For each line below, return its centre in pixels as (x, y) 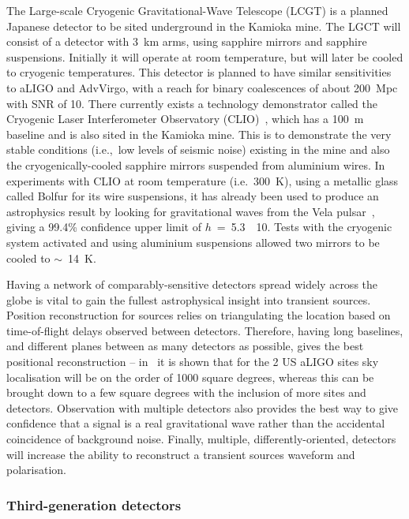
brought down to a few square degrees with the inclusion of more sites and (186, 392)
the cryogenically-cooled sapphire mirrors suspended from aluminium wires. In (196, 164)
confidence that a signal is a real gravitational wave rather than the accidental (196, 423)
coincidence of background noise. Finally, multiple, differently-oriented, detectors (201, 439)
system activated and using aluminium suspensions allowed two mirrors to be (193, 242)
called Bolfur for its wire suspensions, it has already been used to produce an (193, 196)
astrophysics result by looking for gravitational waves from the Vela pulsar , (191, 211)
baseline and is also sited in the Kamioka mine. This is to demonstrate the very (199, 134)
